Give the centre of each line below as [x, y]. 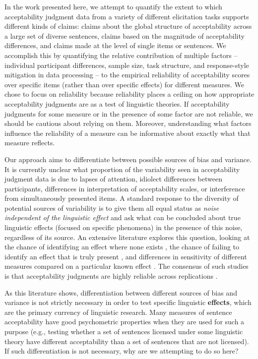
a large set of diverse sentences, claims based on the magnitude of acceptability [125, 35]
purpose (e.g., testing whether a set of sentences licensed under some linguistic [124, 331]
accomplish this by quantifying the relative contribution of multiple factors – [121, 55]
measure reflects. [30, 143]
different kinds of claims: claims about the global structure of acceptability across [128, 26]
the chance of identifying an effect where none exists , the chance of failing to [122, 247]
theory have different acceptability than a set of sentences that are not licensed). [127, 341]
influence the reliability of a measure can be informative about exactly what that [128, 133]
